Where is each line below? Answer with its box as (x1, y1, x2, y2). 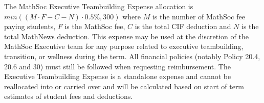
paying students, (4, 21, 56, 32)
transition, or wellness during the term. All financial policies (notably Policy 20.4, (4, 50, 260, 61)
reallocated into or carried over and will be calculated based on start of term (4, 81, 245, 91)
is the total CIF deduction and (135, 21, 231, 32)
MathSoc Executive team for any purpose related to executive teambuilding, (4, 41, 244, 51)
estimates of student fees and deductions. (4, 91, 133, 101)
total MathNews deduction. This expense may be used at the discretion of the (4, 31, 249, 41)
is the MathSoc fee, (64, 21, 125, 32)
